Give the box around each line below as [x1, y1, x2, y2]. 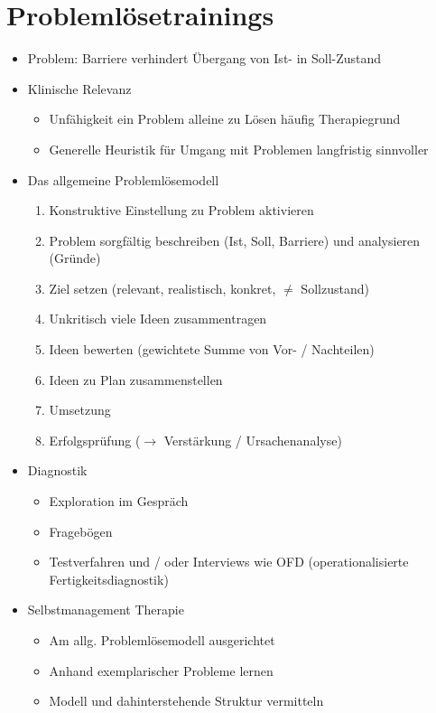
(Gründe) [49, 249, 101, 267]
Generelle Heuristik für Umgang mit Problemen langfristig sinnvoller [49, 139, 429, 158]
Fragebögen [49, 521, 113, 540]
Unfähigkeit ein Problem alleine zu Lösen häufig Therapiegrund [49, 109, 401, 128]
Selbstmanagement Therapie [27, 600, 184, 619]
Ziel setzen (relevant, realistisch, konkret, [49, 278, 276, 297]
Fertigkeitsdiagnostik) [49, 569, 169, 588]
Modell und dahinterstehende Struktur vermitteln [49, 691, 324, 710]
